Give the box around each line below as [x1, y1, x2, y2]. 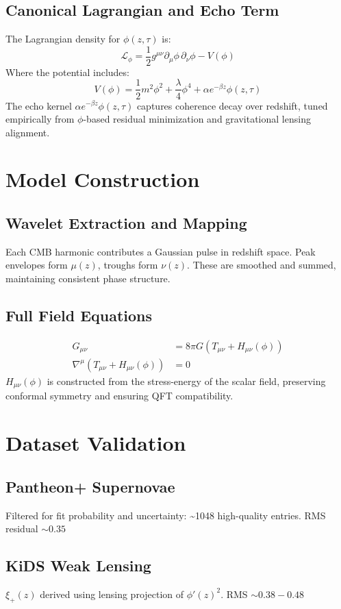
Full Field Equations [5, 305, 153, 326]
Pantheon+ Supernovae [5, 475, 175, 497]
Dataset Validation [5, 429, 186, 457]
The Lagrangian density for [5, 32, 121, 46]
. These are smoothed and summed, [187, 258, 336, 272]
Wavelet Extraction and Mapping [5, 212, 247, 234]
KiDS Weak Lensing [5, 555, 151, 576]
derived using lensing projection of [40, 586, 184, 601]
